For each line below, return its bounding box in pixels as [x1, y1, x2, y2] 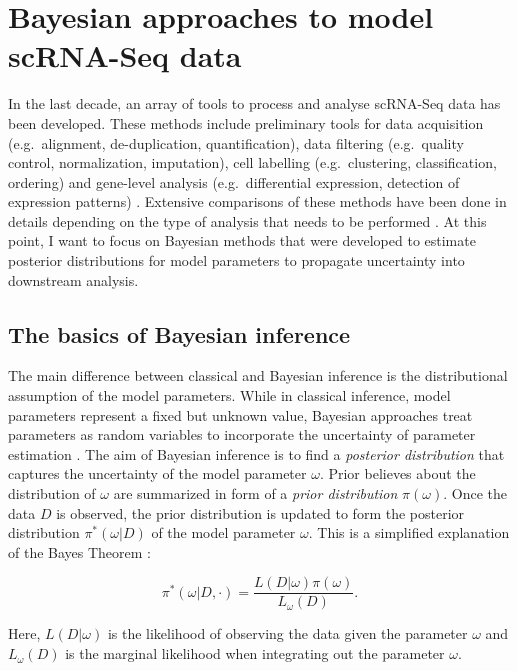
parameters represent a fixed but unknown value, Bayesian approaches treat [8, 404, 473, 425]
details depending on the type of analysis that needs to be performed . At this [8, 210, 487, 231]
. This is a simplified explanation [308, 522, 510, 543]
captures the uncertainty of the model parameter [8, 463, 307, 484]
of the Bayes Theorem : [8, 541, 152, 562]
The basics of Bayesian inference [8, 318, 351, 349]
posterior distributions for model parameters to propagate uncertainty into [8, 250, 465, 271]
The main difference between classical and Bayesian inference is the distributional [8, 365, 508, 386]
